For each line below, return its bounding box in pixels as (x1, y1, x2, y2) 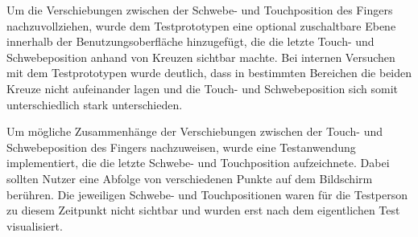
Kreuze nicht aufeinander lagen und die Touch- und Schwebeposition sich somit (6, 80, 399, 96)
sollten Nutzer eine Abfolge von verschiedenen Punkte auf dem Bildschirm (6, 170, 373, 186)
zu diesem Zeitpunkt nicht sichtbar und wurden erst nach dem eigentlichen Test (6, 202, 400, 219)
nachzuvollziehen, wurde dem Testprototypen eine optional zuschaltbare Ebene (6, 17, 396, 34)
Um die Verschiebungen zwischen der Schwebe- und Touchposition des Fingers (6, 2, 393, 18)
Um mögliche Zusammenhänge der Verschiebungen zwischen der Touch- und (6, 123, 383, 140)
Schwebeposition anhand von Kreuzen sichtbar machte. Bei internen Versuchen (6, 48, 395, 65)
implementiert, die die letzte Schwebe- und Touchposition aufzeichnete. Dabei (6, 154, 390, 171)
